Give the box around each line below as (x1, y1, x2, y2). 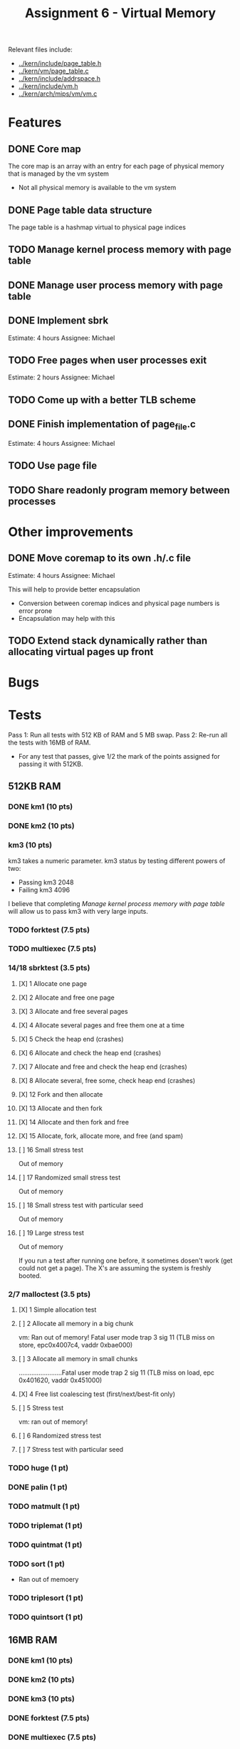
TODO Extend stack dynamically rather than (8, 634, 208, 647)
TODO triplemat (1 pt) (8, 1520, 83, 1530)
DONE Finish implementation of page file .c (8, 418, 197, 432)
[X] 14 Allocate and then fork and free (18, 1117, 129, 1126)
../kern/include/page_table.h (18, 59, 102, 68)
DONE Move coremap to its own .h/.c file (8, 552, 192, 564)
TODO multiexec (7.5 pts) (8, 944, 97, 954)
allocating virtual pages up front (8, 645, 154, 658)
